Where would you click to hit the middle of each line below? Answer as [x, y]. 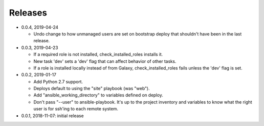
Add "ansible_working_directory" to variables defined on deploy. [98, 95]
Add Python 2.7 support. [58, 81]
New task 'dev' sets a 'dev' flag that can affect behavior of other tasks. [105, 61]
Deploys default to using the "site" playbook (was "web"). [92, 89]
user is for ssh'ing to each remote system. [76, 109]
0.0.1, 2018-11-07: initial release [53, 116]
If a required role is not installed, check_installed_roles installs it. [98, 54]
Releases [28, 13]
